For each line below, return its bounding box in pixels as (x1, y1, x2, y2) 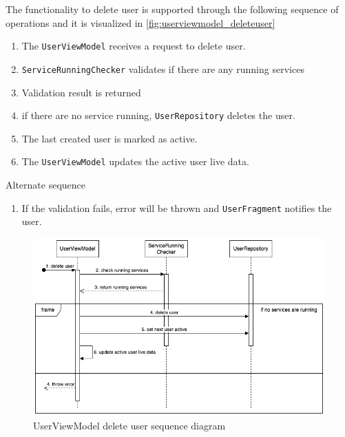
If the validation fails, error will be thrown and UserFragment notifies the (21, 200, 332, 215)
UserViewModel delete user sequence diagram (33, 418, 226, 432)
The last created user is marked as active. (21, 131, 198, 145)
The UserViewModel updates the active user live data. (21, 154, 249, 169)
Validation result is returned (21, 85, 141, 99)
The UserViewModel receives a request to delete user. (21, 39, 246, 53)
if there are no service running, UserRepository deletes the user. (21, 108, 295, 122)
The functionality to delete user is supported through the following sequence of (6, 2, 339, 16)
